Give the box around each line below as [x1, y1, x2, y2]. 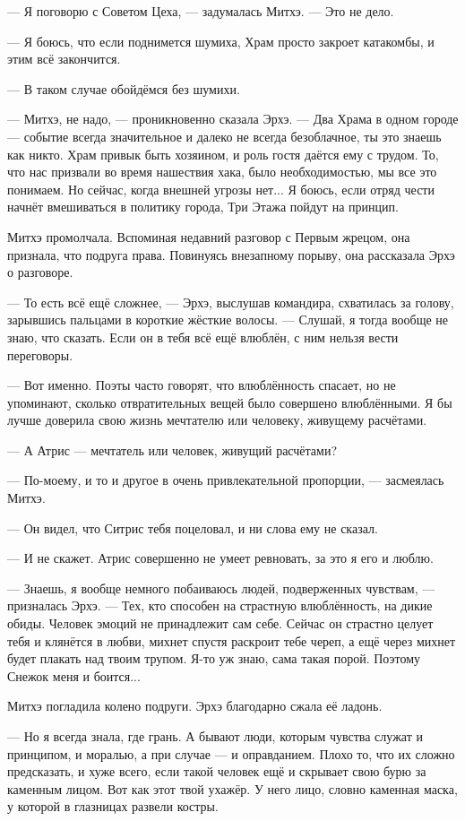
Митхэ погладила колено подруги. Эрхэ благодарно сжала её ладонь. [7, 696, 383, 715]
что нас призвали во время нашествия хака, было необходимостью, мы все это [7, 162, 437, 181]
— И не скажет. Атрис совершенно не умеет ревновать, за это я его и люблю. [7, 549, 434, 567]
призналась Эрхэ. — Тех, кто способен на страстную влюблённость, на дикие [7, 596, 433, 615]
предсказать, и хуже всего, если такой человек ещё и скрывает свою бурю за [7, 762, 426, 781]
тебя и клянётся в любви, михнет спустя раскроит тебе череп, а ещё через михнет [7, 631, 456, 650]
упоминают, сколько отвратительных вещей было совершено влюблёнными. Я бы [7, 393, 452, 411]
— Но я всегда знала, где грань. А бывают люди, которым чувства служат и [7, 727, 423, 745]
